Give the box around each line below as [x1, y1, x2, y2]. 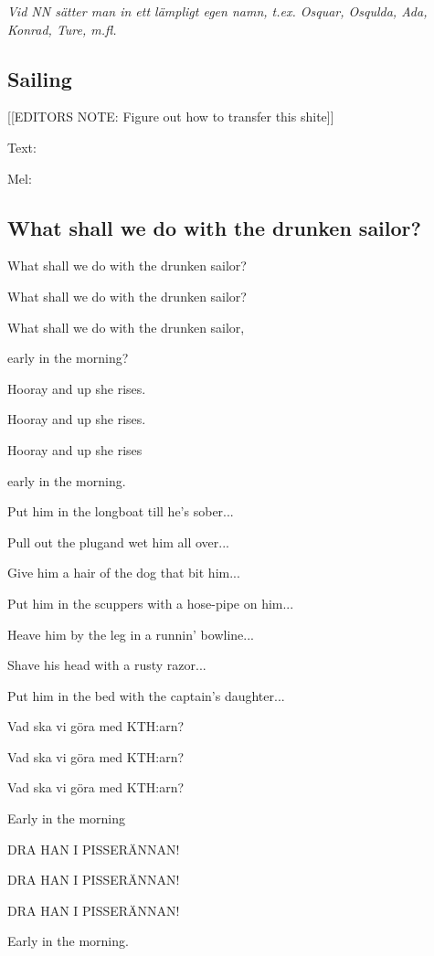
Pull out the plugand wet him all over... [7, 532, 229, 551]
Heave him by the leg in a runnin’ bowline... [7, 624, 254, 643]
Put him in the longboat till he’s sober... [7, 502, 234, 521]
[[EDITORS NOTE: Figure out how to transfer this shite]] [7, 107, 334, 126]
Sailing [7, 64, 72, 92]
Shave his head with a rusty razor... [7, 655, 206, 675]
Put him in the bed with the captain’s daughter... [7, 685, 285, 705]
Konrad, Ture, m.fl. [7, 19, 117, 38]
